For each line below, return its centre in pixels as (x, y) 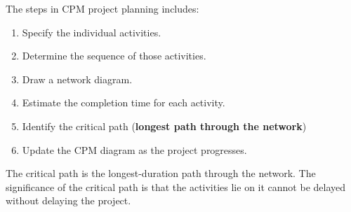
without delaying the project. (68, 200)
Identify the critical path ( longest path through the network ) (164, 126)
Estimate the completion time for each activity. (124, 103)
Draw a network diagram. (77, 79)
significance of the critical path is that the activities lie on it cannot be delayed (176, 186)
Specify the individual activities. (92, 32)
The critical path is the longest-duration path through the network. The (161, 173)
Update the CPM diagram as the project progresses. (134, 149)
